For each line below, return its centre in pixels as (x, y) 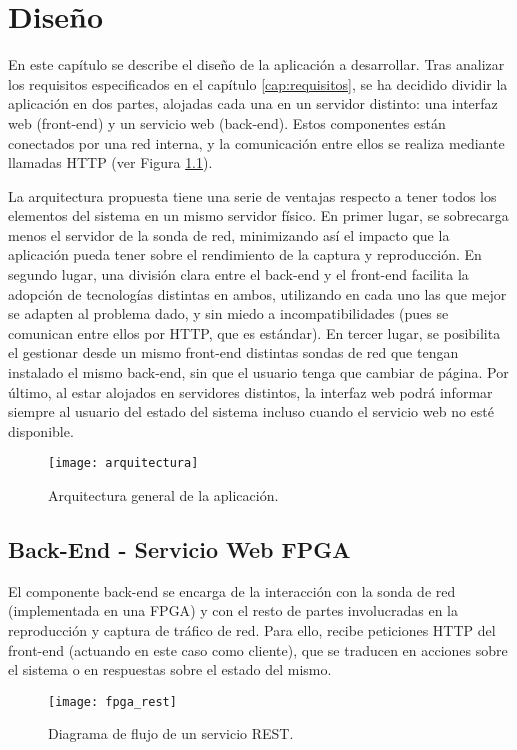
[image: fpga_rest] (112, 701)
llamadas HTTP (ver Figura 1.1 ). (110, 162)
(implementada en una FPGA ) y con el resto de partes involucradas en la (233, 610)
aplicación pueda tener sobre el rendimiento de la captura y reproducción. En (245, 254)
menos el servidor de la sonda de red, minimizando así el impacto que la (229, 234)
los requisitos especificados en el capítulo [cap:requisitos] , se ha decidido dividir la (258, 83)
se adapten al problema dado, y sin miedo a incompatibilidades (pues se (228, 313)
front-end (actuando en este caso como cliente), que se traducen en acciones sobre (258, 649)
